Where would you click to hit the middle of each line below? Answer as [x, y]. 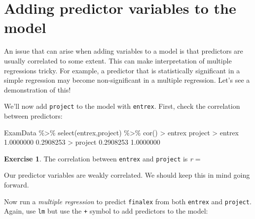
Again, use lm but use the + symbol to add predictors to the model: [106, 211]
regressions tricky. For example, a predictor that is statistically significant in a [122, 70]
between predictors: [33, 115]
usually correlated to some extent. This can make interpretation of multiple [118, 60]
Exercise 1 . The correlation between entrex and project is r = [102, 158]
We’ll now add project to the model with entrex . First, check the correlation [122, 106]
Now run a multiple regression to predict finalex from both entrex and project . [128, 201]
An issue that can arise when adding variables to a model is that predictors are [124, 51]
